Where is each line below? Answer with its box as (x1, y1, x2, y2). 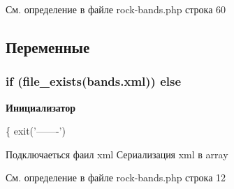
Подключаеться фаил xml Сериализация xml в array (6, 146, 228, 161)
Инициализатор (6, 100, 75, 114)
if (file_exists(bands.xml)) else (6, 73, 182, 90)
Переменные (6, 36, 90, 57)
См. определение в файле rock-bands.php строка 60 (6, 2, 226, 16)
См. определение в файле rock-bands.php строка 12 (6, 170, 226, 185)
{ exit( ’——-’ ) (6, 123, 66, 138)
